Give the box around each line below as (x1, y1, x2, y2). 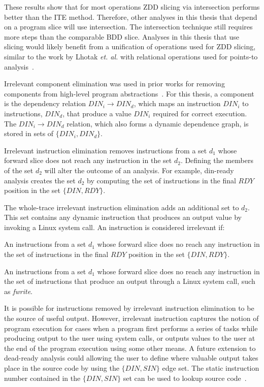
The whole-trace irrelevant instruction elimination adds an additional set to (4, 202, 239, 212)
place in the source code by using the (4, 363, 119, 373)
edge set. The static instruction (162, 363, 259, 373)
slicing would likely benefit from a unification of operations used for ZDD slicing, (4, 41, 256, 52)
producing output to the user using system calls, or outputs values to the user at (4, 333, 255, 343)
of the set (4, 165, 34, 175)
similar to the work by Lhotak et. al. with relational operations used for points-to (4, 51, 258, 61)
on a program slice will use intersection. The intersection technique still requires (4, 21, 253, 32)
